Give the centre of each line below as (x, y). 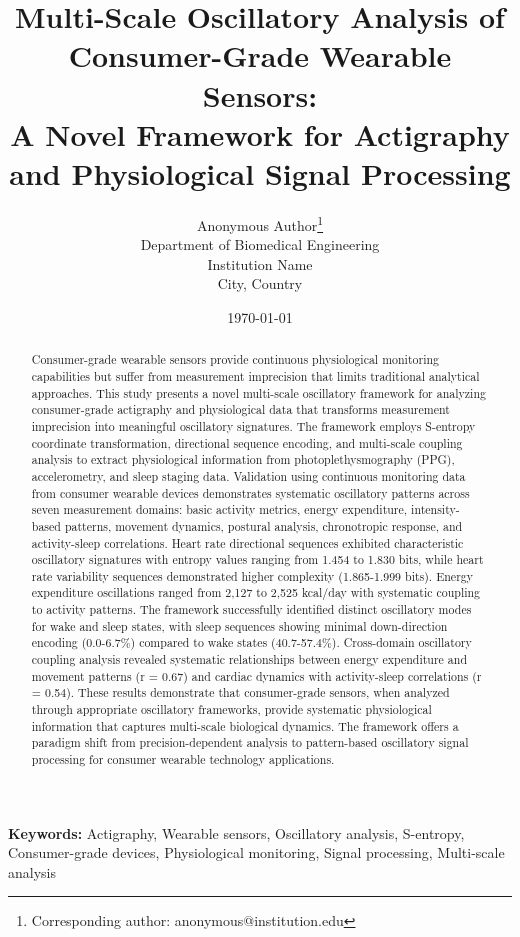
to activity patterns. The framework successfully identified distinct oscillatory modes (251, 609)
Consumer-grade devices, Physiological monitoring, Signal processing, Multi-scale (256, 852)
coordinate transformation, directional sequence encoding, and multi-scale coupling (247, 442)
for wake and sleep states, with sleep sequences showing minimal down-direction (239, 625)
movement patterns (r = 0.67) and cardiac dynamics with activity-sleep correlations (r (256, 675)
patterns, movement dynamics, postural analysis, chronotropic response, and (263, 525)
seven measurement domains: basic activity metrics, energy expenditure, (219, 509)
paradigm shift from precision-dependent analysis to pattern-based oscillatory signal (250, 742)
